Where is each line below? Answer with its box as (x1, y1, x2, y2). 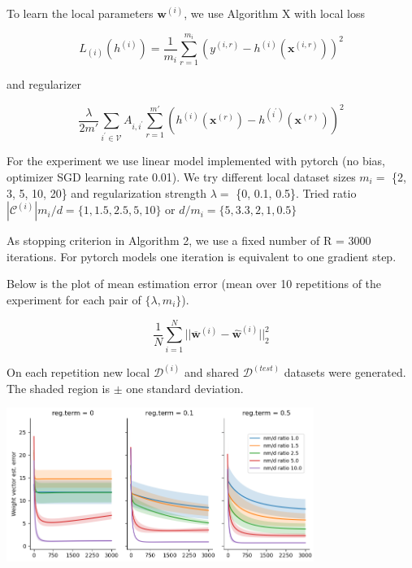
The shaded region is (7, 379, 110, 396)
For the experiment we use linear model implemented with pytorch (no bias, (7, 152, 385, 169)
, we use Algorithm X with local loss (184, 5, 365, 21)
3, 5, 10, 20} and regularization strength (7, 184, 206, 201)
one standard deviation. (126, 379, 244, 396)
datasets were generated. (284, 364, 406, 381)
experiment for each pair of (7, 291, 141, 308)
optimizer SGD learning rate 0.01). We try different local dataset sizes (7, 168, 356, 185)
